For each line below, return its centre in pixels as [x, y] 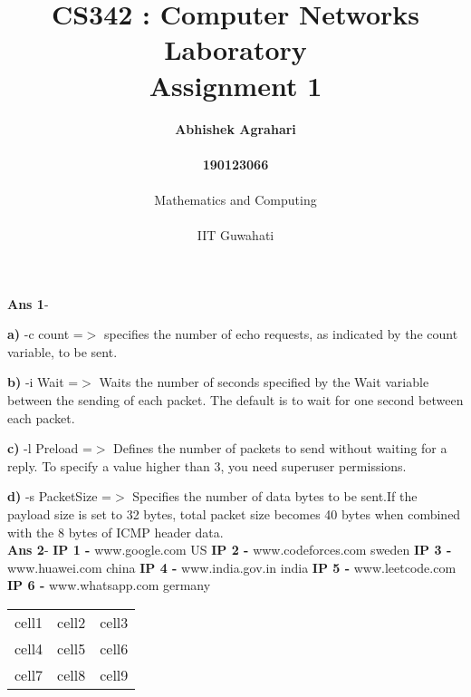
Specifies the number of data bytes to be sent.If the [275, 496]
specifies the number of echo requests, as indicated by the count [281, 334]
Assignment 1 [235, 85]
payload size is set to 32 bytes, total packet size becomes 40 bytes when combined [234, 514]
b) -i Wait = [43, 382]
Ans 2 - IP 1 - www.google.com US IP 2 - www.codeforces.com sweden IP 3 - [230, 550]
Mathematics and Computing [235, 199]
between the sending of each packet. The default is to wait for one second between [235, 400]
